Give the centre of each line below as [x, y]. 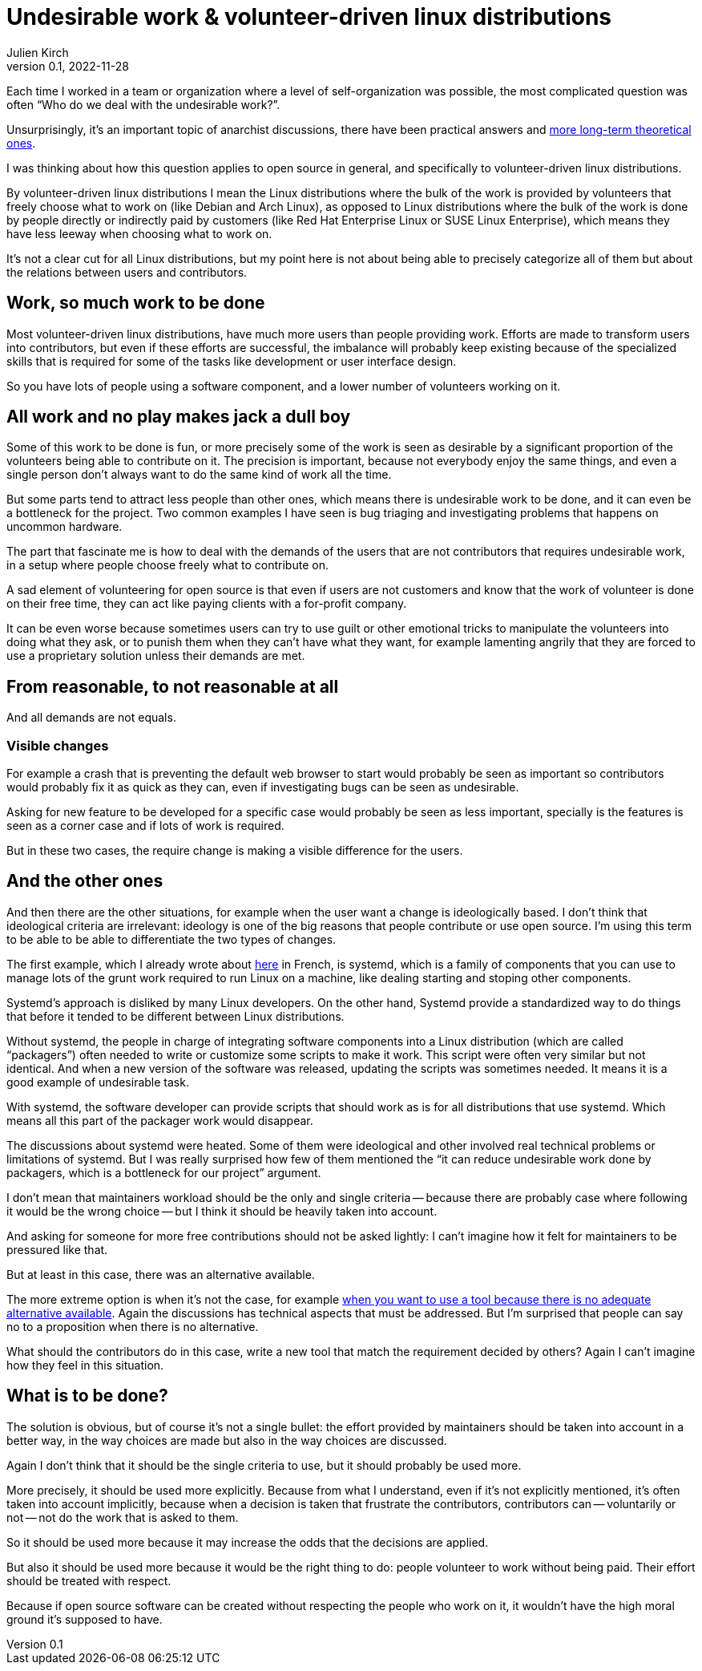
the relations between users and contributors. [127, 272]
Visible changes [58, 745]
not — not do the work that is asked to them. [123, 1517]
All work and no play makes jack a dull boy [179, 417]
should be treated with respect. [89, 1580]
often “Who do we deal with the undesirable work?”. [143, 104]
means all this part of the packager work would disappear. [160, 1120]
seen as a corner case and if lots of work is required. [145, 826]
